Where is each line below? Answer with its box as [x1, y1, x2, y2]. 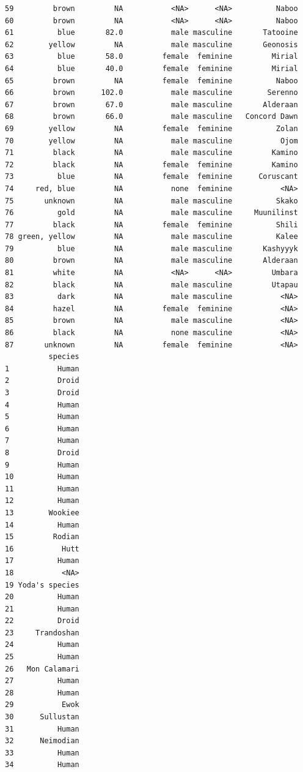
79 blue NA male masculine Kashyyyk [5, 244, 298, 253]
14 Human [5, 520, 79, 529]
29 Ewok [5, 700, 79, 710]
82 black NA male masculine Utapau [5, 280, 298, 289]
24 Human [5, 640, 79, 649]
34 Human [5, 760, 79, 770]
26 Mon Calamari [5, 664, 79, 673]
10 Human [5, 472, 79, 482]
